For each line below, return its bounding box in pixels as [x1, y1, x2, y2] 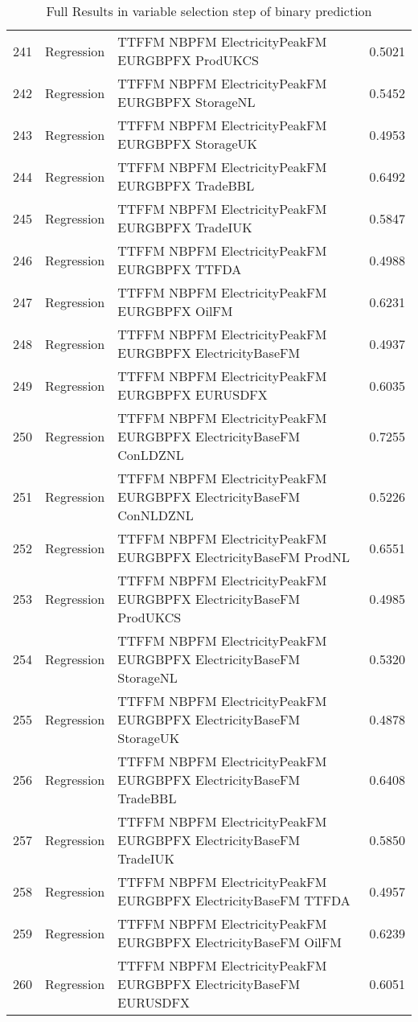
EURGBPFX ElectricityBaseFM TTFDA [117, 891, 350, 909]
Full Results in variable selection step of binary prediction [46, 2, 372, 20]
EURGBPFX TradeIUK [117, 218, 252, 236]
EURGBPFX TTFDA [117, 260, 242, 278]
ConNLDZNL [117, 506, 194, 524]
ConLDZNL [117, 445, 184, 464]
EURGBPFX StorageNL [117, 92, 256, 111]
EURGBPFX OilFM [117, 302, 233, 320]
